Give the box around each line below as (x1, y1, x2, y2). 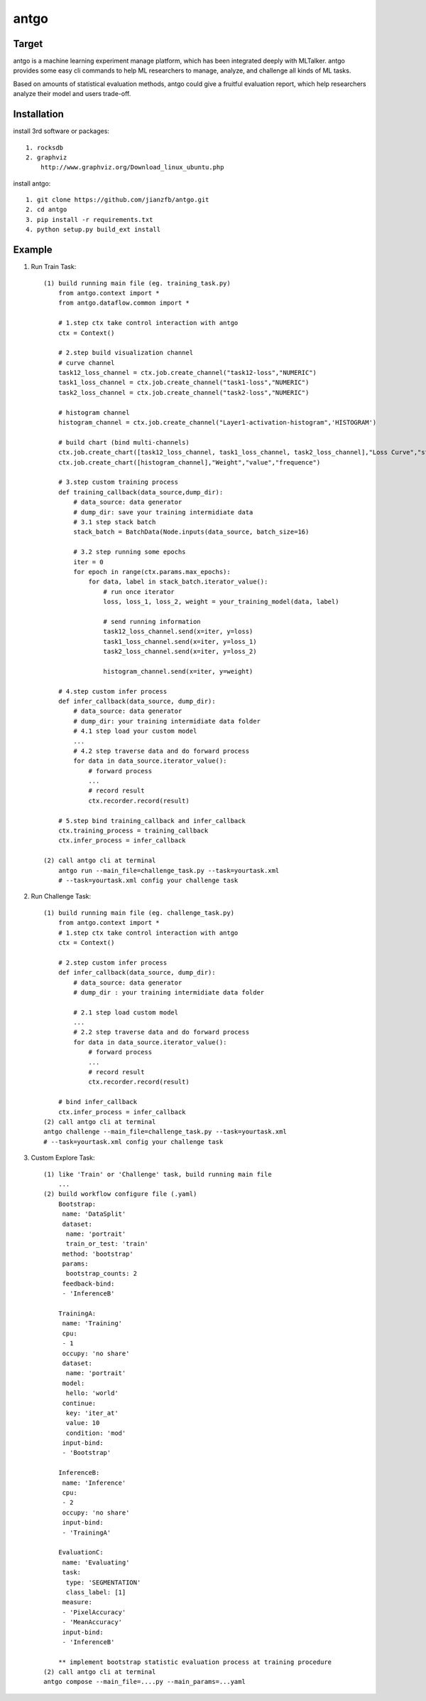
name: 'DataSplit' (62, 1210, 126, 1218)
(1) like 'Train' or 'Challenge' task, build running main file (43, 1170, 273, 1178)
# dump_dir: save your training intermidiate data (73, 508, 253, 516)
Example (13, 244, 53, 256)
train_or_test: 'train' (65, 1240, 149, 1248)
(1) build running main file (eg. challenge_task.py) (43, 908, 234, 917)
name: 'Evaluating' (62, 1558, 130, 1567)
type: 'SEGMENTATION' (65, 1578, 141, 1586)
